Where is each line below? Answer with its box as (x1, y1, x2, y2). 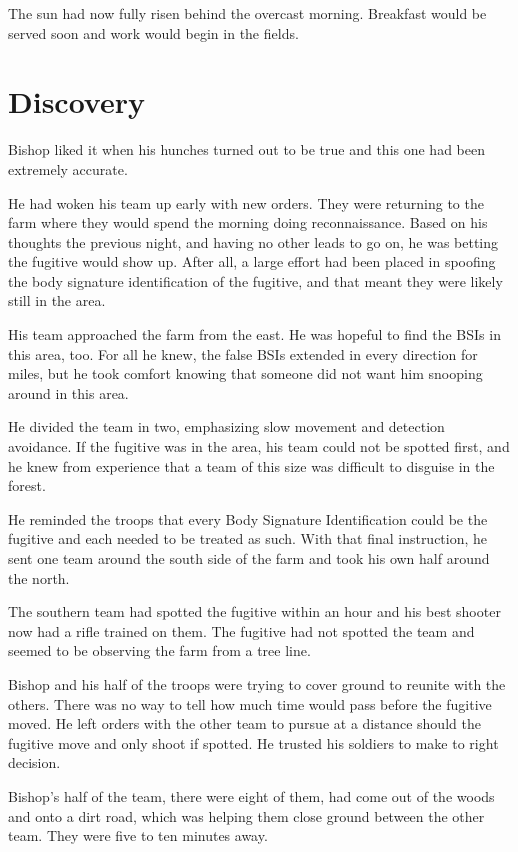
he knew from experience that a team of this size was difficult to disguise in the (8, 455, 495, 476)
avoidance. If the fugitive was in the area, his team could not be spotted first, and (8, 436, 510, 457)
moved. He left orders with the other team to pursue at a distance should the (8, 713, 481, 734)
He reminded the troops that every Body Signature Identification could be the (8, 508, 488, 529)
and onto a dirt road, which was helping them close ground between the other (8, 805, 485, 826)
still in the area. (8, 290, 106, 311)
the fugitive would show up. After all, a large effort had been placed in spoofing (8, 251, 496, 272)
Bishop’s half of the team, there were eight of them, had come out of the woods (8, 785, 495, 806)
